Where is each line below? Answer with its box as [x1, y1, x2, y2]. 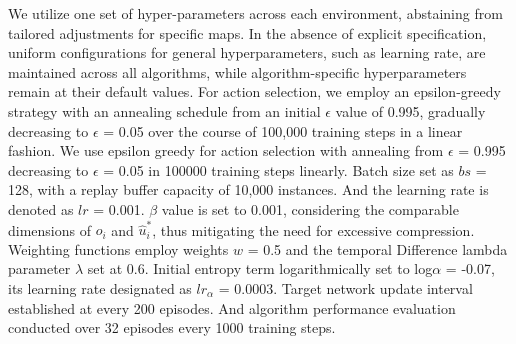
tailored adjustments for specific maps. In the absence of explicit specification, [8, 22, 487, 43]
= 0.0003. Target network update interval [218, 278, 473, 299]
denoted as [8, 198, 74, 219]
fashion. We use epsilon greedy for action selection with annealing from [8, 140, 444, 161]
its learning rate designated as [8, 278, 192, 299]
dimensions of [8, 219, 91, 240]
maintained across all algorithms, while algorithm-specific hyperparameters [8, 61, 467, 82]
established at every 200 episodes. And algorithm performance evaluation [8, 297, 456, 318]
